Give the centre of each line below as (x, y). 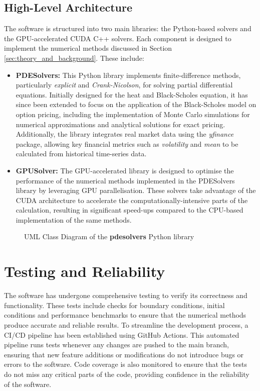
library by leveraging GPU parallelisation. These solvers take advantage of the (136, 190)
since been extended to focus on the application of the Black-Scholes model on (136, 104)
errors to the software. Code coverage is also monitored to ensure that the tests (125, 364)
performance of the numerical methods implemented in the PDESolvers (125, 180)
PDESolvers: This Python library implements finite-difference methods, (128, 75)
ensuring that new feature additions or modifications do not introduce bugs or (124, 354)
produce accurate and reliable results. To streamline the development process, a (126, 324)
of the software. (28, 384)
